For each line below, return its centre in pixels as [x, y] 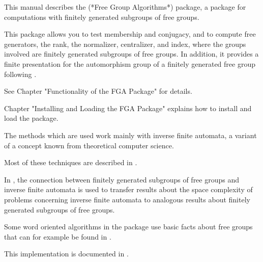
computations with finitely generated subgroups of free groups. [102, 17]
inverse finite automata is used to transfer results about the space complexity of [128, 189]
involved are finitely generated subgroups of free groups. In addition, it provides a [131, 54]
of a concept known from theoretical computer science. [89, 145]
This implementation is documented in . [66, 254]
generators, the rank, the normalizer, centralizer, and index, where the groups [125, 44]
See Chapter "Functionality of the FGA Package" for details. [98, 91]
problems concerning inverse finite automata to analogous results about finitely [127, 199]
